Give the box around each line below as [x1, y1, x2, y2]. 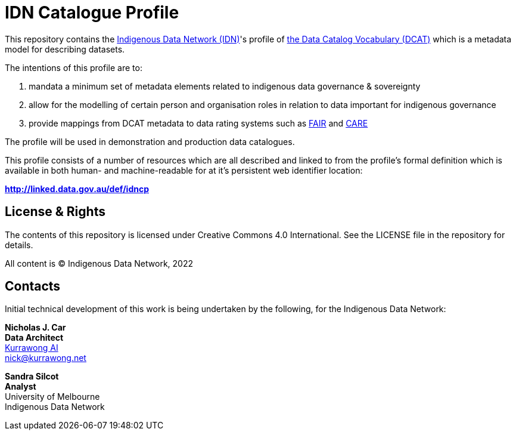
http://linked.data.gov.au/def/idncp [5, 183, 149, 194]
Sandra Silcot [5, 371, 59, 382]
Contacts [5, 279, 61, 294]
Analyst [5, 381, 36, 392]
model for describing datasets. [5, 44, 125, 54]
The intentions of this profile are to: [5, 62, 142, 73]
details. [5, 239, 33, 250]
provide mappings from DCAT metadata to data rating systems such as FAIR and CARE [29, 118, 368, 128]
